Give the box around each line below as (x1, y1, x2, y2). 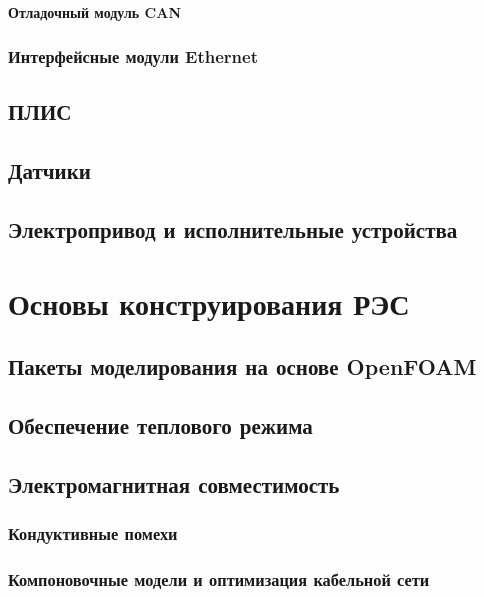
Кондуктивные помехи (8, 521, 178, 546)
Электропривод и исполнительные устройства (8, 213, 458, 244)
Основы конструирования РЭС (8, 282, 410, 323)
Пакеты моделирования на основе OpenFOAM (8, 351, 477, 382)
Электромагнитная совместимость (8, 468, 340, 499)
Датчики (8, 155, 91, 186)
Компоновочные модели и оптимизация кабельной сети (8, 566, 430, 591)
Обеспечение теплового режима (8, 409, 313, 440)
